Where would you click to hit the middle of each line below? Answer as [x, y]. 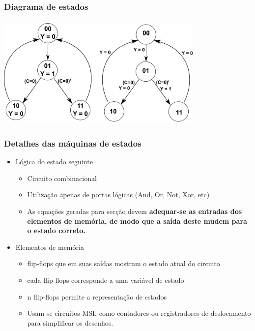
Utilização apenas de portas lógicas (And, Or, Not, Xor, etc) [118, 195]
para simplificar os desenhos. [70, 322]
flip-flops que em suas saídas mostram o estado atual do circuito [124, 263]
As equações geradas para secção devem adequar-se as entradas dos [135, 211]
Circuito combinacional [62, 178]
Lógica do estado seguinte [54, 162]
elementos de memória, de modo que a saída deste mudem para [137, 221]
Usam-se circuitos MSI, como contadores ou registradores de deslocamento [139, 313]
